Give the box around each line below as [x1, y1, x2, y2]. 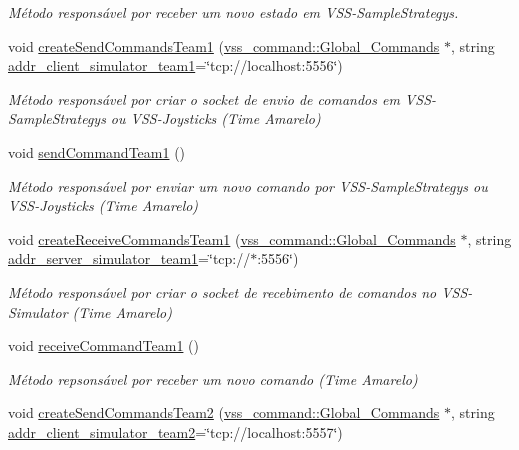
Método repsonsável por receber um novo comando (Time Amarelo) [8, 368, 418, 389]
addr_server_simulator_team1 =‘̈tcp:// [8, 248, 251, 269]
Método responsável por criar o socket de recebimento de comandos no [8, 281, 437, 302]
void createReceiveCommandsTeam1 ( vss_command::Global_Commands [8, 228, 456, 249]
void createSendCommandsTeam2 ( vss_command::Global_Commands [8, 402, 440, 423]
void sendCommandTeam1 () [8, 141, 186, 162]
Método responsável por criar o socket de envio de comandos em [8, 88, 400, 109]
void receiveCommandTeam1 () [8, 335, 199, 356]
